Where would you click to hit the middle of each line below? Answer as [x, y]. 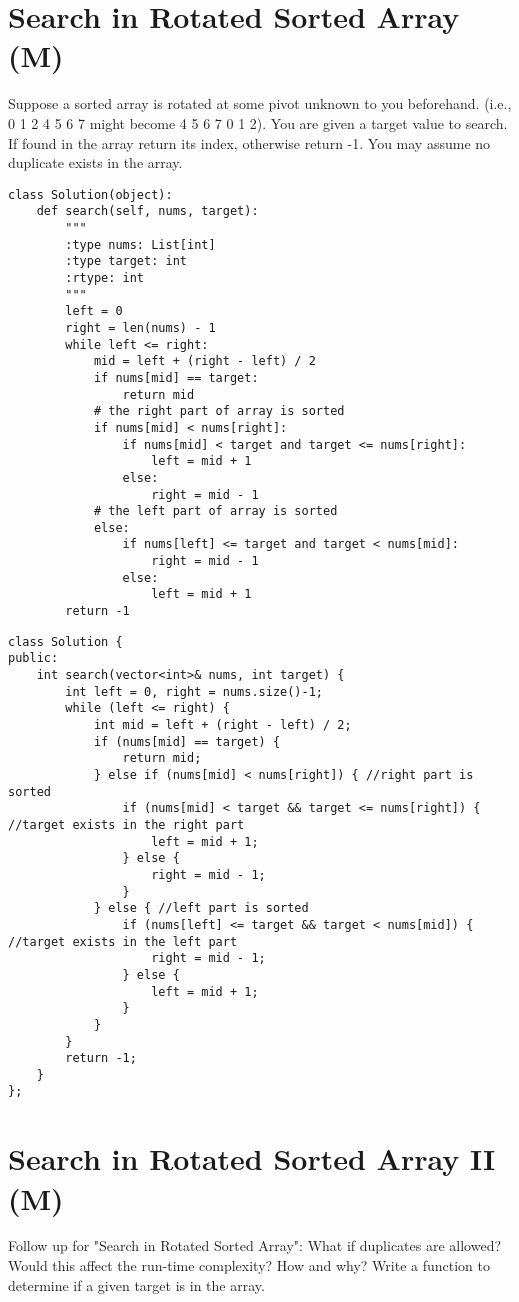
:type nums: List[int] [140, 244]
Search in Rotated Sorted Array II [252, 1158]
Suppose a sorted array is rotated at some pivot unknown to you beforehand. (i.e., [260, 103]
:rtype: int [105, 277]
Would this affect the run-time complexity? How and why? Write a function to [249, 1265]
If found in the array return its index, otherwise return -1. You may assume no [249, 142]
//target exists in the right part [126, 824]
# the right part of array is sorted [219, 411]
